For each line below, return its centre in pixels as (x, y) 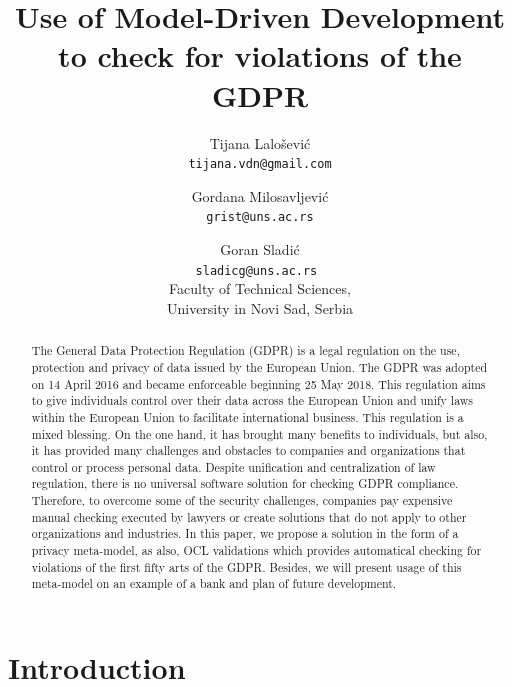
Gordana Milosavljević (260, 195)
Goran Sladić (260, 249)
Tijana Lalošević (260, 142)
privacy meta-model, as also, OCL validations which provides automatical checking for (256, 550)
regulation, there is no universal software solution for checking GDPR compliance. (245, 483)
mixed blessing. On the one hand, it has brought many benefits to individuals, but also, (259, 433)
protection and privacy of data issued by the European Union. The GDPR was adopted (259, 366)
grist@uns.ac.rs (260, 217)
